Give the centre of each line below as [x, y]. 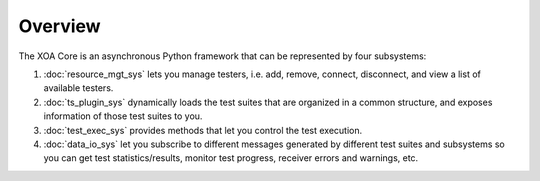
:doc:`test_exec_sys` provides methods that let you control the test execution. [203, 130]
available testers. [78, 88]
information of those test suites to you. [123, 116]
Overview [59, 26]
